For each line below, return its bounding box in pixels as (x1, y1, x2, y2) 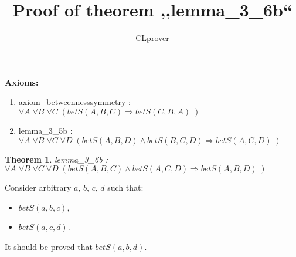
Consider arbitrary (5, 181, 72, 194)
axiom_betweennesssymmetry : (18, 96, 131, 108)
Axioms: (5, 76, 39, 88)
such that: (107, 181, 144, 194)
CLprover (135, 32, 169, 44)
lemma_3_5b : (18, 124, 73, 136)
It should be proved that (5, 240, 93, 252)
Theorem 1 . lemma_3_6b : (5, 153, 108, 165)
